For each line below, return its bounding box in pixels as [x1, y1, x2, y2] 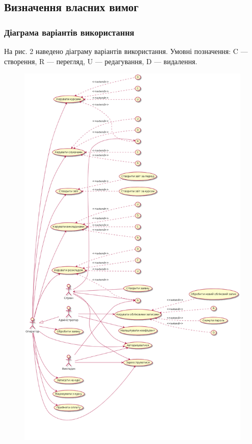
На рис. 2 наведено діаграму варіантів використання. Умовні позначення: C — [4, 46, 248, 56]
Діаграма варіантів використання [4, 25, 134, 38]
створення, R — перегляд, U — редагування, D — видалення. [4, 55, 198, 66]
